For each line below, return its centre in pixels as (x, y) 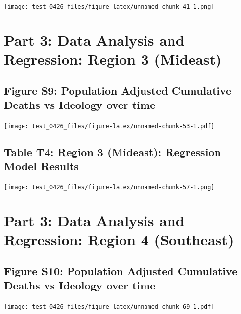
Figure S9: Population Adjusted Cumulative (118, 90)
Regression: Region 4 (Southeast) (119, 240)
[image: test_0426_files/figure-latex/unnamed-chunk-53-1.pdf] (109, 126)
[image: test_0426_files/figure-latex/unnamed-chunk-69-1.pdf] (109, 306)
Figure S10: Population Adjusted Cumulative (121, 271)
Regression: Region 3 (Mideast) (113, 59)
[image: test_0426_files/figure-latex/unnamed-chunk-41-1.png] (109, 7)
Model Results (41, 166)
